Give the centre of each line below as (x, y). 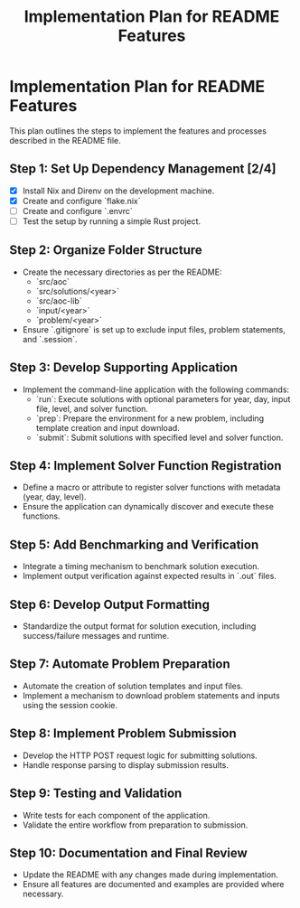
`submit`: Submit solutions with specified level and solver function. (159, 437)
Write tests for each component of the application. (116, 815)
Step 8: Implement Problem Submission (123, 734)
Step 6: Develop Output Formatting (110, 604)
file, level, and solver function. (92, 408)
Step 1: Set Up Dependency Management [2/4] (143, 169)
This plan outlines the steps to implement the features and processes (138, 131)
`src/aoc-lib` (59, 301)
